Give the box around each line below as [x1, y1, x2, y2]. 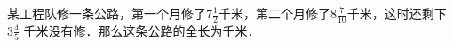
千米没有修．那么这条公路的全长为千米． [23, 21, 260, 39]
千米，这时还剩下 [346, 4, 447, 22]
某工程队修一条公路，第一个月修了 [7, 4, 206, 22]
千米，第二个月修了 [218, 4, 330, 22]
